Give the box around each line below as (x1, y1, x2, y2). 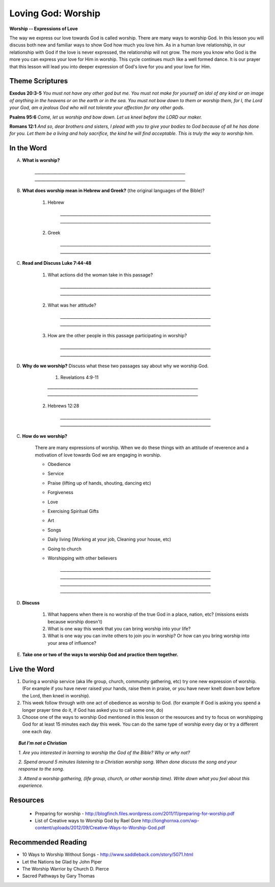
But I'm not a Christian (18, 740, 67, 746)
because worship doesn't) (47, 618, 103, 624)
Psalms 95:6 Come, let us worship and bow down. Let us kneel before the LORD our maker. (9, 114, 202, 120)
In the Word (9, 144, 47, 153)
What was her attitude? (47, 302, 96, 308)
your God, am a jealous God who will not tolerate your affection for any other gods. (9, 105, 184, 111)
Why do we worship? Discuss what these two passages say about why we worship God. (22, 363, 209, 369)
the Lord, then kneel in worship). (22, 692, 90, 698)
